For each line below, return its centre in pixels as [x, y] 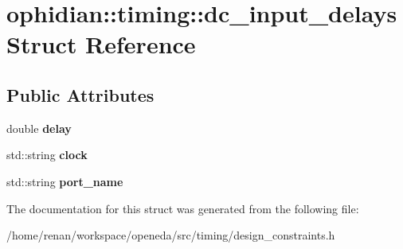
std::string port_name [65, 181]
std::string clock [47, 155]
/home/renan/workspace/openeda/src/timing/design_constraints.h [171, 235]
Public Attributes [80, 94]
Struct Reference [101, 44]
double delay [39, 128]
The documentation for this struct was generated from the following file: [183, 208]
